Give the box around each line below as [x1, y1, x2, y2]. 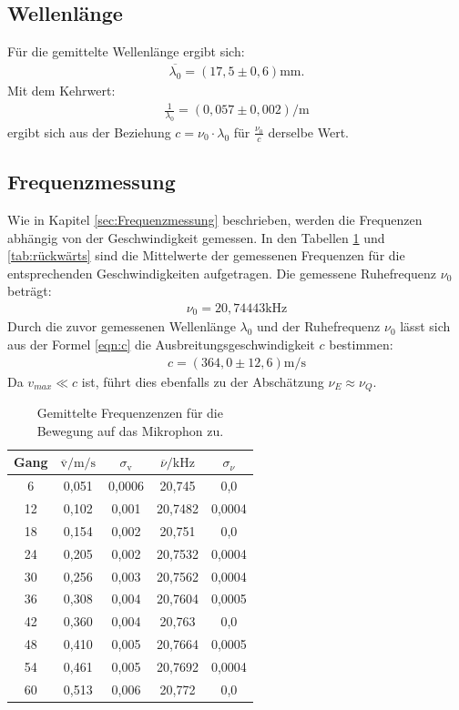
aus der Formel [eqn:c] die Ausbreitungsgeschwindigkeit [7, 335, 315, 354]
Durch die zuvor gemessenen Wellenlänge [7, 317, 236, 336]
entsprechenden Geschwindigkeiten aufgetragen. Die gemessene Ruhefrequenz [7, 263, 437, 282]
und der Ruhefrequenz [257, 317, 381, 336]
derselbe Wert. [268, 122, 349, 141]
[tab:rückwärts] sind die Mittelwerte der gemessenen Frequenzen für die [7, 246, 405, 265]
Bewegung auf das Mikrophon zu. [36, 421, 224, 440]
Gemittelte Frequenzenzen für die [36, 403, 223, 422]
